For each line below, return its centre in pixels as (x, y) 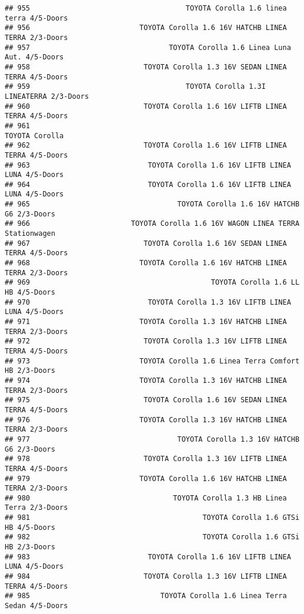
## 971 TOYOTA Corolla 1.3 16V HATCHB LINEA (146, 322)
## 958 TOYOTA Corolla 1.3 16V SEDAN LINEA (146, 67)
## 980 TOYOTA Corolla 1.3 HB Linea (146, 498)
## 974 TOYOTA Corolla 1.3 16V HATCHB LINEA (146, 380)
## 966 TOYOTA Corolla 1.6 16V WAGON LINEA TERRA (152, 224)
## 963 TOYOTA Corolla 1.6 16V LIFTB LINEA (148, 165)
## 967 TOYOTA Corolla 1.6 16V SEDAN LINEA (146, 243)
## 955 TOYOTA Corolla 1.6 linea (146, 8)
